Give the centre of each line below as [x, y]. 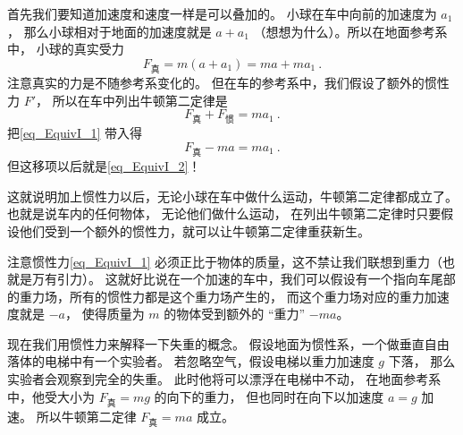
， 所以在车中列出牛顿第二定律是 [132, 100]
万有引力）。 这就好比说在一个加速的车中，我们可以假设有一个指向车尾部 [244, 279]
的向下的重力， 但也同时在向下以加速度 [269, 396]
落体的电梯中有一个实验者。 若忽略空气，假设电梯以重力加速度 [191, 361]
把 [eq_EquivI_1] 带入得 [75, 133]
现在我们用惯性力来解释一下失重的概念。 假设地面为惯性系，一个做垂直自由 [228, 343]
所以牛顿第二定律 [86, 416]
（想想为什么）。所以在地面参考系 [350, 31]
